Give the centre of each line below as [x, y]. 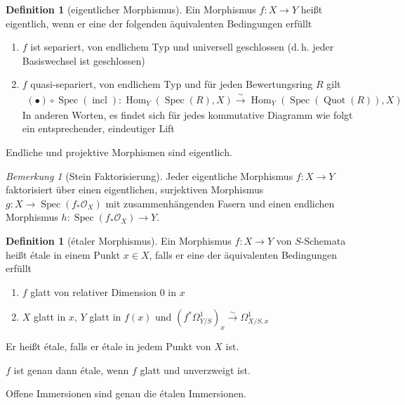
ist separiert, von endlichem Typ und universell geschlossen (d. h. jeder [182, 47]
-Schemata [323, 240]
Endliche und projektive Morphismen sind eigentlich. [119, 152]
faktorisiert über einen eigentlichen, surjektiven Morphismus [135, 189]
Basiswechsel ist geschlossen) [84, 60]
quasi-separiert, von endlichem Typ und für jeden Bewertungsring [172, 84]
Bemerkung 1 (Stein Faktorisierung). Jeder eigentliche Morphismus [150, 175]
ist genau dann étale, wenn [71, 369]
